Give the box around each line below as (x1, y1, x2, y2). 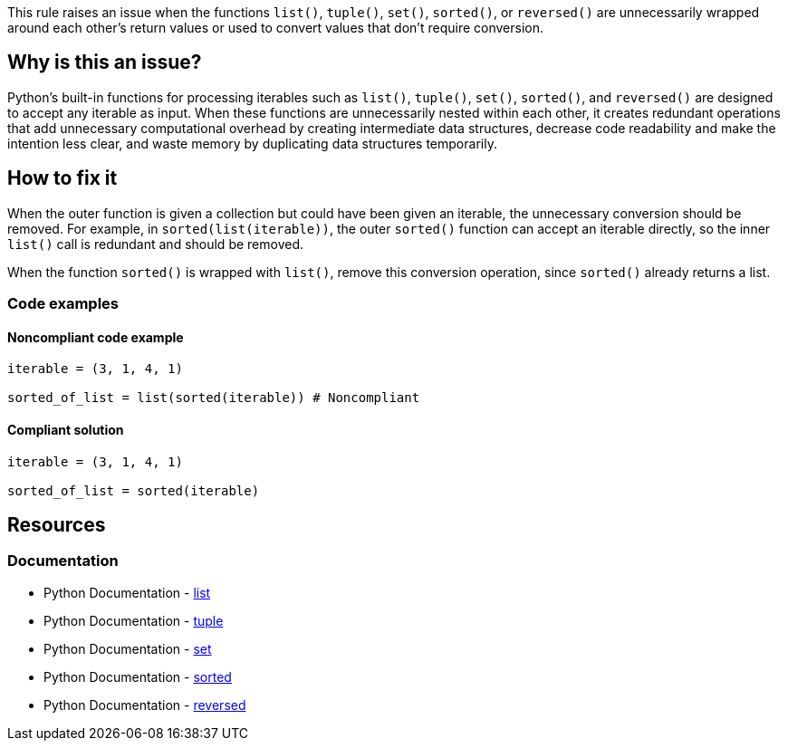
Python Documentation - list (43, 584, 211, 600)
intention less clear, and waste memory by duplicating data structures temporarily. (7, 135, 497, 151)
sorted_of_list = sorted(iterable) (7, 483, 260, 498)
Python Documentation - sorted (43, 668, 232, 685)
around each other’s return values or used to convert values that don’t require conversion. (7, 20, 543, 35)
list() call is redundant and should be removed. (7, 235, 303, 252)
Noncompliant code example (7, 329, 184, 345)
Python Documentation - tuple (43, 612, 224, 628)
